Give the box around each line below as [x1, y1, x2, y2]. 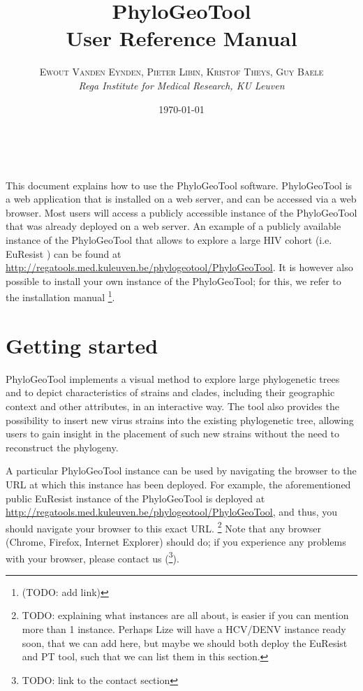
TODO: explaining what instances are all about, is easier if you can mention [22, 608, 349, 623]
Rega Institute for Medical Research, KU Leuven [78, 78, 285, 92]
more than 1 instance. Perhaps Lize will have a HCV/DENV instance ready [22, 622, 346, 637]
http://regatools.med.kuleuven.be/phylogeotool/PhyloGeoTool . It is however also [6, 260, 353, 275]
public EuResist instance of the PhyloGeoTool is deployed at [6, 490, 265, 505]
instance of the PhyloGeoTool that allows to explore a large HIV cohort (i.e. [6, 233, 332, 247]
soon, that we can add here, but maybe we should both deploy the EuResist [22, 635, 348, 650]
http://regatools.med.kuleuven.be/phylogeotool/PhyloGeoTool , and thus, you [6, 504, 338, 519]
